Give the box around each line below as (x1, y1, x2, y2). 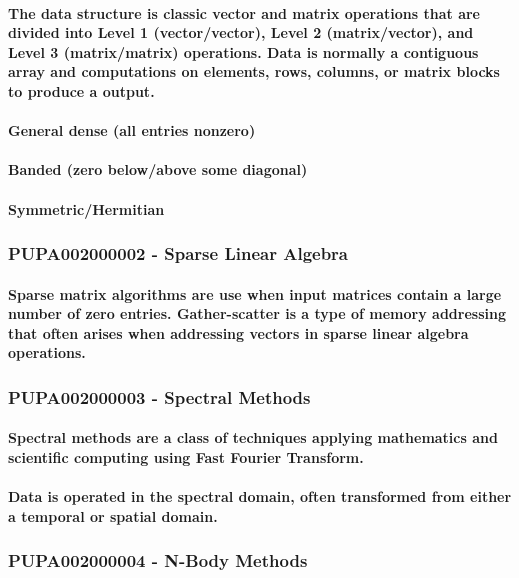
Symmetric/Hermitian (8, 198, 165, 219)
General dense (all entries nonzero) (8, 120, 256, 141)
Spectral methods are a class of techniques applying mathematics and (8, 427, 498, 448)
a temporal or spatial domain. (8, 505, 218, 526)
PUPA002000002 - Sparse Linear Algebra (8, 241, 349, 266)
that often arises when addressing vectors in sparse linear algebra (8, 322, 469, 343)
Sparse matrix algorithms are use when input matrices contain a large (8, 283, 502, 304)
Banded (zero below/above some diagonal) (8, 159, 308, 180)
